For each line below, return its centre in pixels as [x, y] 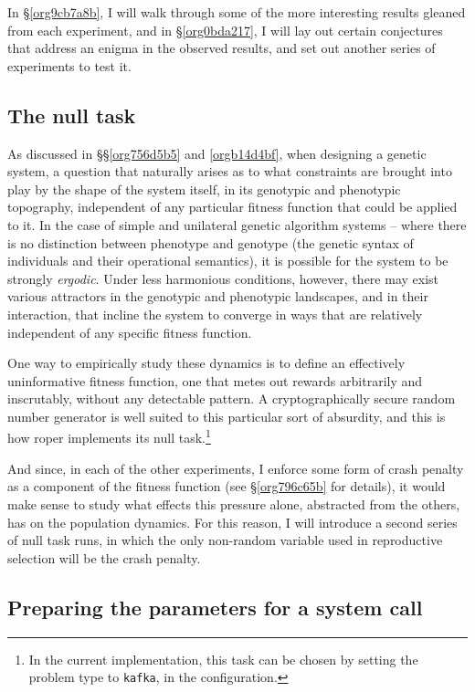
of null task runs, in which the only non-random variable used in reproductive [225, 540]
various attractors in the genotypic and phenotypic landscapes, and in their [218, 296]
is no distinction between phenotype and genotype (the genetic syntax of [211, 242]
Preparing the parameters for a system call [215, 607]
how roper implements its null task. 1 [109, 436]
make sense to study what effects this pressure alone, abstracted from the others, [234, 503]
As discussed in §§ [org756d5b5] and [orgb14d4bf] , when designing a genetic [217, 153]
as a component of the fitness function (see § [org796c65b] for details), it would [227, 486]
